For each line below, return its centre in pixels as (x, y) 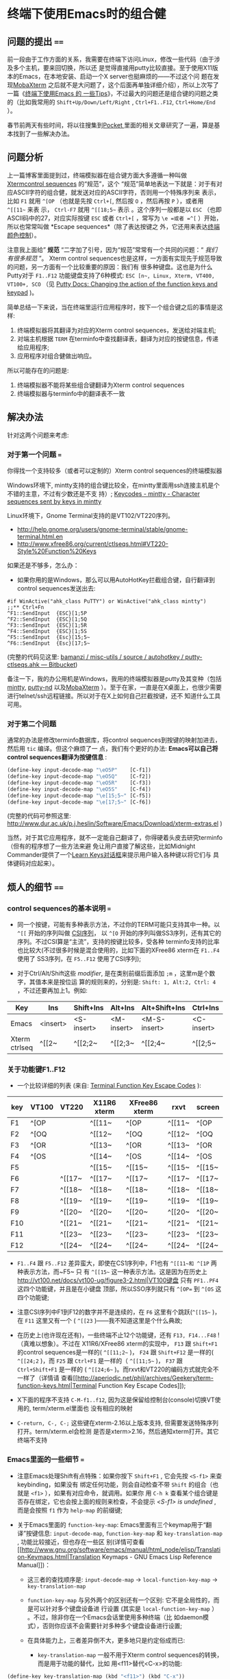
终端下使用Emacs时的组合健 (87, 14)
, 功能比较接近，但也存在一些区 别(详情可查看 (81, 1541)
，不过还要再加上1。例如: (52, 991)
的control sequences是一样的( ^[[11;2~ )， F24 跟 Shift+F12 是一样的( (115, 1352)
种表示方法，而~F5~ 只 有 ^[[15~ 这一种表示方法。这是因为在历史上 (112, 1272)
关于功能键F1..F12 (37, 1069)
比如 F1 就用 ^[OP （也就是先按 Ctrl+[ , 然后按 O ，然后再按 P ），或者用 (105, 201)
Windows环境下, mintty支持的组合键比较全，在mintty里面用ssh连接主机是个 (114, 485)
